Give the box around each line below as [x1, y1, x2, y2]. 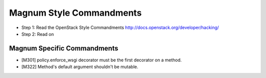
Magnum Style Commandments [9, 7, 142, 18]
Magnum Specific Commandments [9, 44, 118, 52]
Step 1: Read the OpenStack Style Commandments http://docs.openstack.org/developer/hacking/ [21, 25, 219, 30]
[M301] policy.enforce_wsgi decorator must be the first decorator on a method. [21, 57, 182, 63]
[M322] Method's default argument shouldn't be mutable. [21, 64, 138, 70]
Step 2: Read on [21, 31, 54, 37]
